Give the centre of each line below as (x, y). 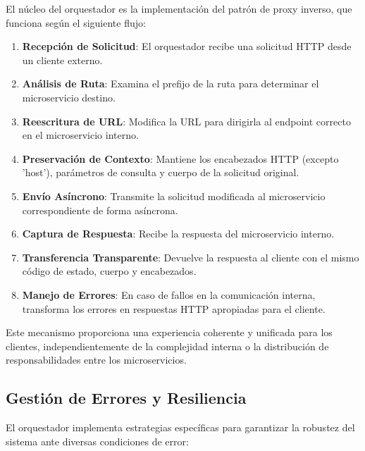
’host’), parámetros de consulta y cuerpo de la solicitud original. (161, 172)
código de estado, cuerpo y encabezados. (109, 271)
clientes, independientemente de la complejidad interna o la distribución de (167, 346)
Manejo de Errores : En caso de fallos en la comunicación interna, (169, 294)
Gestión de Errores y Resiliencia (126, 398)
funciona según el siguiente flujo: (76, 22)
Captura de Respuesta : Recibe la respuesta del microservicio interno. (178, 234)
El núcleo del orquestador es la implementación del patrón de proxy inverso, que (179, 8)
